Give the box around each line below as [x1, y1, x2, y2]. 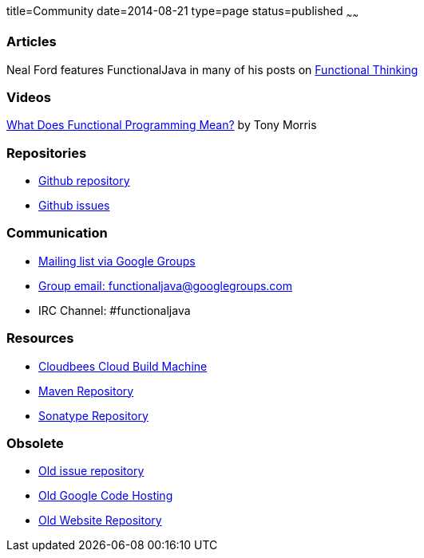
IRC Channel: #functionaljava [38, 303, 191, 317]
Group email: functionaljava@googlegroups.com [38, 278, 293, 293]
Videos [6, 88, 51, 105]
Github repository [38, 174, 130, 188]
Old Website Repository [38, 513, 162, 528]
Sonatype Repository [38, 408, 149, 422]
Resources [6, 330, 74, 347]
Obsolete [6, 434, 64, 451]
